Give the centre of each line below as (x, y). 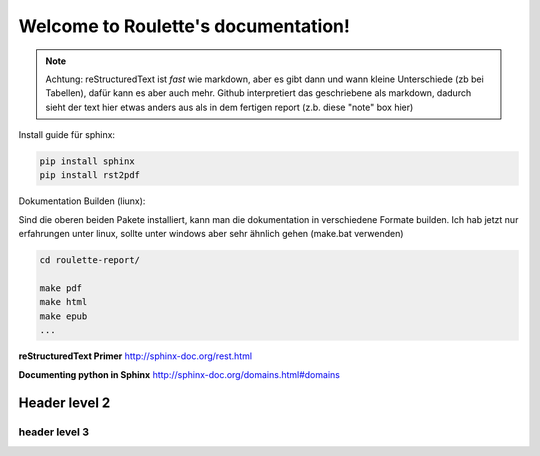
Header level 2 (64, 403)
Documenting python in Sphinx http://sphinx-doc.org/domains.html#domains (179, 374)
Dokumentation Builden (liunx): (82, 201)
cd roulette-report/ (89, 260)
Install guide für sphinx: (66, 135)
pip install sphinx (87, 161)
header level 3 (54, 432)
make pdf (61, 288)
